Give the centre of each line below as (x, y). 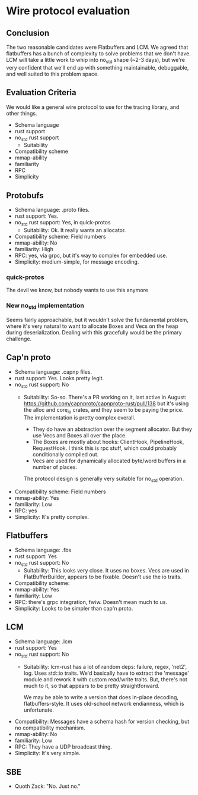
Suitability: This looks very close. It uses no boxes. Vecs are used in (106, 570)
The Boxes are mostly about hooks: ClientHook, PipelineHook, (108, 442)
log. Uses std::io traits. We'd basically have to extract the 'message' (106, 673)
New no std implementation (45, 306)
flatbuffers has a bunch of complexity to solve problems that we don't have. (98, 54)
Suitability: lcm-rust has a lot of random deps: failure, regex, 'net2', (105, 667)
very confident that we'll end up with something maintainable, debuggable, (98, 67)
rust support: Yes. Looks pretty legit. (59, 378)
